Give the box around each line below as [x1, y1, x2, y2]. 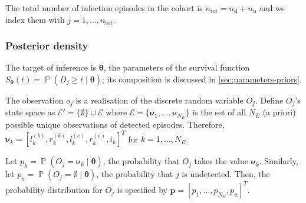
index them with [5, 13, 65, 25]
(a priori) [262, 106, 296, 118]
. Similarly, [259, 155, 298, 167]
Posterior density [5, 38, 88, 53]
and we [259, 2, 285, 14]
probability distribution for [5, 183, 103, 195]
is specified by [117, 183, 167, 195]
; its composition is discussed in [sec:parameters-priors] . [102, 73, 302, 85]
